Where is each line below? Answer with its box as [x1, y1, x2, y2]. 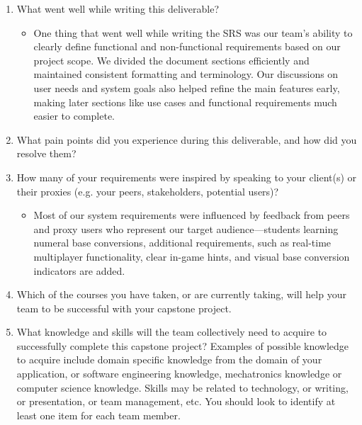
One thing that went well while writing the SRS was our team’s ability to [33, 25, 353, 40]
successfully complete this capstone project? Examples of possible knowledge [16, 338, 349, 353]
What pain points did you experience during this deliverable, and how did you [16, 132, 357, 147]
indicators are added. [33, 263, 125, 278]
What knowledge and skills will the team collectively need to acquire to [16, 324, 327, 339]
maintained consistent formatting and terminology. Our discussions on [33, 67, 339, 81]
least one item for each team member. [16, 407, 181, 422]
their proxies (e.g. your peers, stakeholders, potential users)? [16, 183, 279, 198]
